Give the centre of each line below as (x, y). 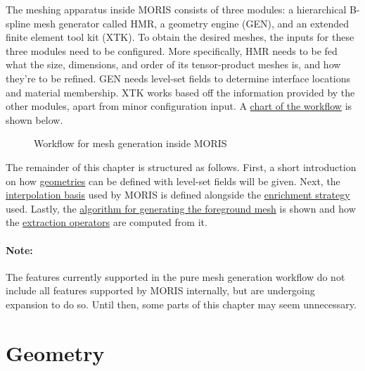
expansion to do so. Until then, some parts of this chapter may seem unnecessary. (181, 304)
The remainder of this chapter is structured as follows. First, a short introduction (181, 166)
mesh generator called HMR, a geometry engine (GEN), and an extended (191, 23)
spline (18, 23)
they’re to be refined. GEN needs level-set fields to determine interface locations (178, 78)
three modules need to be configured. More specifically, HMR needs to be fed (172, 50)
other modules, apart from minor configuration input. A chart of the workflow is (179, 106)
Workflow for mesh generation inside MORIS (130, 143)
